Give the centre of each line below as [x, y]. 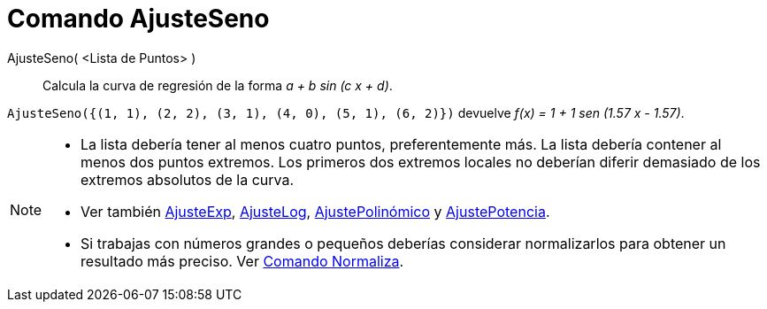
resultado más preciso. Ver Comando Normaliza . [242, 261]
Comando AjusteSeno [138, 19]
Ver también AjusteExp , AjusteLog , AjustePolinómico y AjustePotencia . [315, 211]
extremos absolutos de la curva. [188, 179]
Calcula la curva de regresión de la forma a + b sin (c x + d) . [218, 85]
